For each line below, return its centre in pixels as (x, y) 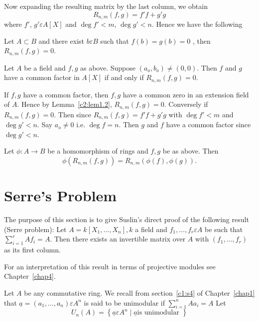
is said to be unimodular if (124, 302)
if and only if (124, 77)
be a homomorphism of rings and (98, 151)
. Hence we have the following (197, 24)
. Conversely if (186, 104)
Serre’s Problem (61, 196)
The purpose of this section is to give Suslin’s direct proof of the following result (127, 219)
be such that (224, 229)
